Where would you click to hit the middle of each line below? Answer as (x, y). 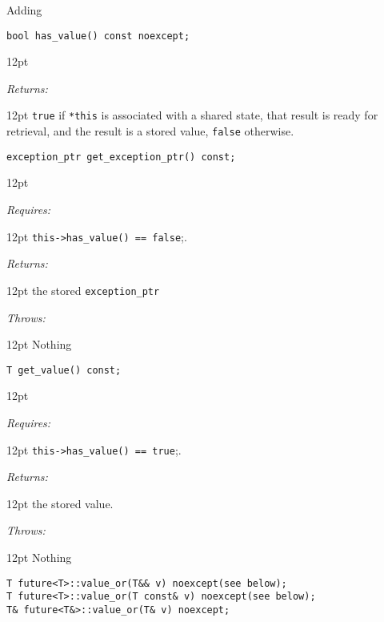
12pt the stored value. (60, 503)
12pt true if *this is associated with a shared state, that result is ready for (192, 115)
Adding (24, 10)
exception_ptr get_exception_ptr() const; (121, 157)
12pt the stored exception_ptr (83, 290)
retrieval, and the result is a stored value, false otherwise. (150, 131)
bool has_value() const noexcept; (98, 36)
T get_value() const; (64, 370)
